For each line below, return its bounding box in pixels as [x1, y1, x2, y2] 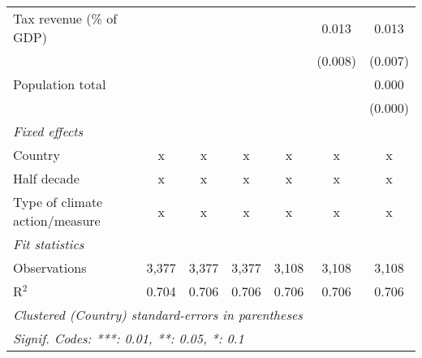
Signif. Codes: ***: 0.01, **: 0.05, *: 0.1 [13, 329, 244, 347]
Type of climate [13, 192, 103, 211]
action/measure [13, 211, 101, 230]
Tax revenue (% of [13, 9, 118, 28]
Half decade [13, 169, 80, 188]
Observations [13, 258, 87, 277]
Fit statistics [13, 235, 84, 253]
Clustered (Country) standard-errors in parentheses [13, 305, 303, 324]
